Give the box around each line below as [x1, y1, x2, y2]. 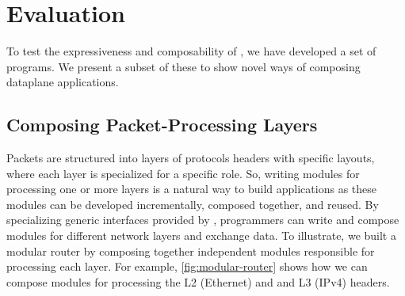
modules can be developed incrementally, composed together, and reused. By [6, 195, 379, 212]
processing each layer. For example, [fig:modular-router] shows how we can [6, 258, 368, 275]
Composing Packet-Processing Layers [6, 112, 318, 137]
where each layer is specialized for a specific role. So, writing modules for [6, 165, 360, 181]
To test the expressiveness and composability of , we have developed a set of [6, 43, 376, 59]
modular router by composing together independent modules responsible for [6, 242, 375, 259]
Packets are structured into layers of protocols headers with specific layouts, [6, 150, 375, 166]
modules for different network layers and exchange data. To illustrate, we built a [6, 227, 396, 244]
